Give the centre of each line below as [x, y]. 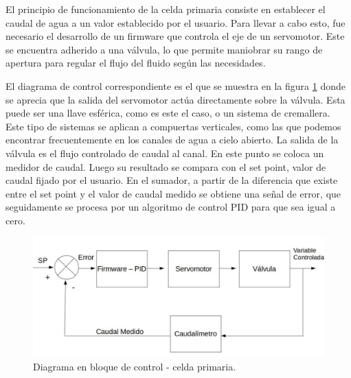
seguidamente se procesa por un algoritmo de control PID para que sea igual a [171, 207]
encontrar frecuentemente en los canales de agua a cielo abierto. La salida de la [172, 140]
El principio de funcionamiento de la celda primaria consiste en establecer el [166, 9]
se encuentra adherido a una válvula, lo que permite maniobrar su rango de [164, 49]
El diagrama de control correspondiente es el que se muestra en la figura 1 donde [175, 85]
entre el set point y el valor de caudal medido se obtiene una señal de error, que [173, 193]
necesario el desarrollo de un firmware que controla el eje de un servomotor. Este [175, 36]
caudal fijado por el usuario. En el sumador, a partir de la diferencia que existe [172, 180]
